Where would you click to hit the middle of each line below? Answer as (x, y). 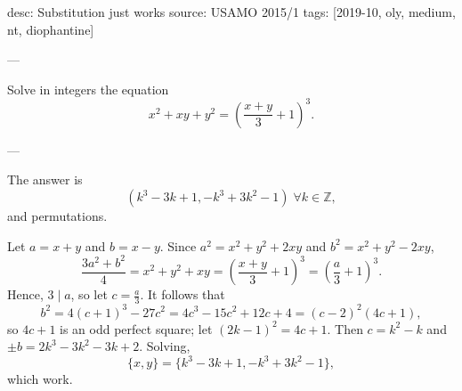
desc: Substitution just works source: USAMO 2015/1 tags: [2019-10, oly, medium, (231, 12)
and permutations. (57, 216)
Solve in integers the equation (88, 89)
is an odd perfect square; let (136, 328)
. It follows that (182, 294)
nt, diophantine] (51, 29)
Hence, (25, 294)
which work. (40, 379)
